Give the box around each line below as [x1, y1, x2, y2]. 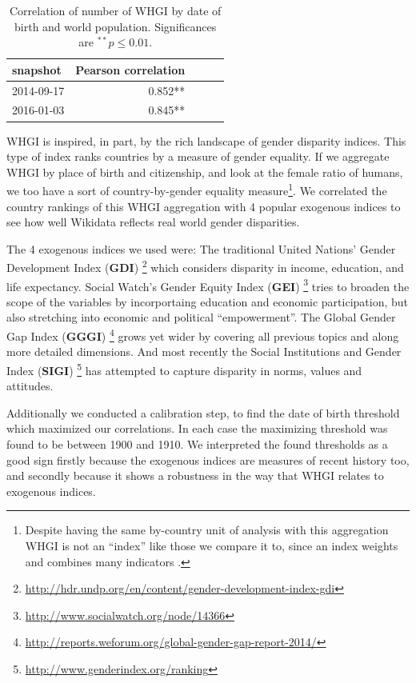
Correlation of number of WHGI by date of [10, 2, 222, 18]
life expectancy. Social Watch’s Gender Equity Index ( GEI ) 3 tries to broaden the [6, 275, 410, 294]
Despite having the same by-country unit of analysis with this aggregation [25, 521, 389, 538]
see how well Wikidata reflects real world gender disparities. [6, 214, 300, 230]
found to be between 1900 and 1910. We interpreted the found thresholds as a [6, 435, 388, 452]
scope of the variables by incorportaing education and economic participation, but [6, 293, 409, 310]
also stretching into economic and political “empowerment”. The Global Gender [6, 309, 396, 326]
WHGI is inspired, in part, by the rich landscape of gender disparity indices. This [6, 132, 406, 149]
